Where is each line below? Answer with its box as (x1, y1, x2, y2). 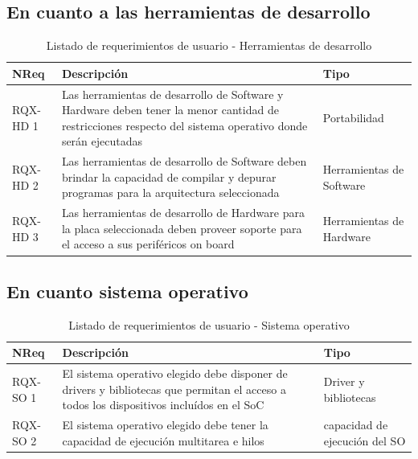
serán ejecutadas (61, 133, 143, 150)
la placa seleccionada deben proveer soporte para (61, 219, 302, 236)
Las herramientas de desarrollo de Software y (61, 85, 284, 102)
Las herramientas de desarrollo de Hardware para (61, 204, 305, 221)
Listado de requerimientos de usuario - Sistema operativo (68, 316, 350, 333)
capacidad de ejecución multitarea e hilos (62, 432, 264, 449)
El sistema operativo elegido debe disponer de (62, 365, 288, 382)
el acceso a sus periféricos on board (61, 236, 235, 252)
